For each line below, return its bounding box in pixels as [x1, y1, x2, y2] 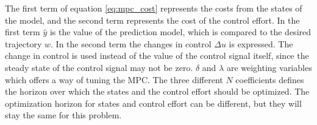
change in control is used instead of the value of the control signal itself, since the [5, 49, 309, 62]
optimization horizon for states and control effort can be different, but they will [5, 96, 302, 109]
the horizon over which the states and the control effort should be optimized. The [5, 85, 310, 98]
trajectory [5, 37, 42, 50]
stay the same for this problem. [5, 109, 122, 121]
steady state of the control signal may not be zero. [5, 61, 193, 73]
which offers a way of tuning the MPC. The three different [5, 73, 223, 86]
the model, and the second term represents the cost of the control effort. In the [5, 13, 300, 26]
